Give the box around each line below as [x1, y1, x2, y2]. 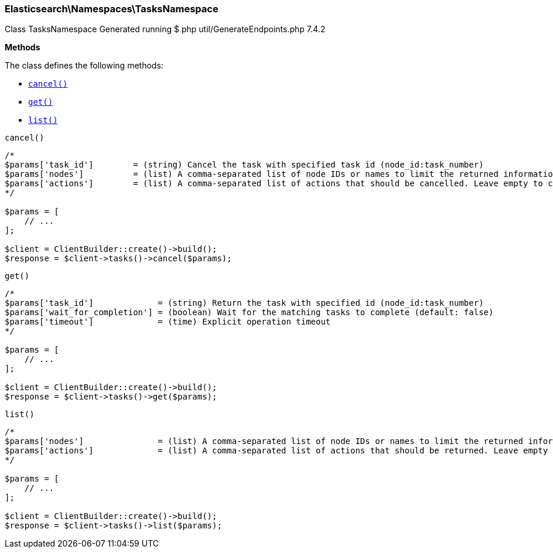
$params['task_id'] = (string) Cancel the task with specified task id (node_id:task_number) [5, 160, 484, 170]
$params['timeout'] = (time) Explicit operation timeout [5, 317, 331, 327]
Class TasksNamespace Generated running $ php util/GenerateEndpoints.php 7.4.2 [5, 24, 326, 35]
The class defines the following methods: [5, 60, 163, 71]
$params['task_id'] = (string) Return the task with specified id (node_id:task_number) [5, 298, 484, 308]
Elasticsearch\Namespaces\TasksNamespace [5, 3, 219, 15]
